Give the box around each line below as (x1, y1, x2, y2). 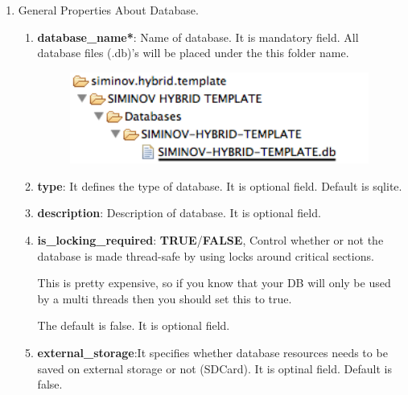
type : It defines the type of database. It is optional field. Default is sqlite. (37, 177, 402, 194)
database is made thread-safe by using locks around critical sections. (37, 247, 374, 264)
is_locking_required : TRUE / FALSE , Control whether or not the (37, 231, 384, 248)
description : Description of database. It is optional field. (37, 204, 321, 221)
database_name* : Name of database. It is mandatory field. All (37, 28, 359, 45)
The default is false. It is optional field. (37, 317, 230, 334)
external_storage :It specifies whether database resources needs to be (37, 344, 388, 360)
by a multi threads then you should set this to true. (37, 290, 292, 307)
